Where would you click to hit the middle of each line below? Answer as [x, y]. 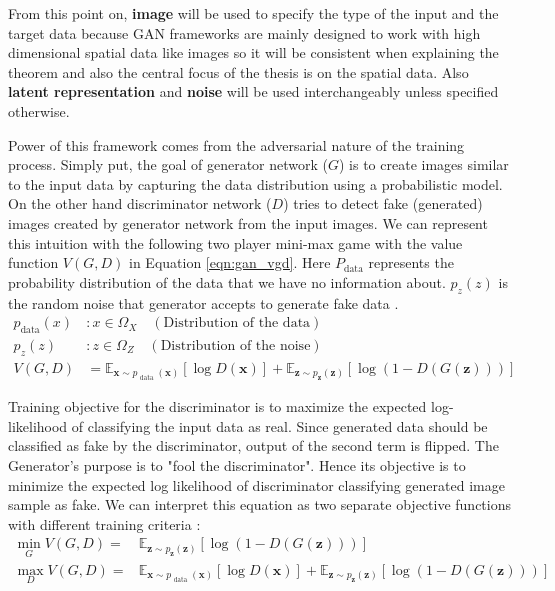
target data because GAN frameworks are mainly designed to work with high [244, 32]
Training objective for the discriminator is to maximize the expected [217, 406]
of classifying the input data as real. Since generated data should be [279, 425]
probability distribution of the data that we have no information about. [227, 281]
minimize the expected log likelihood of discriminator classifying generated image [256, 484]
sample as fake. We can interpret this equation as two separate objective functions [259, 504]
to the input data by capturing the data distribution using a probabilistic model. [255, 183]
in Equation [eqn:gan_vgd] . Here [230, 262]
